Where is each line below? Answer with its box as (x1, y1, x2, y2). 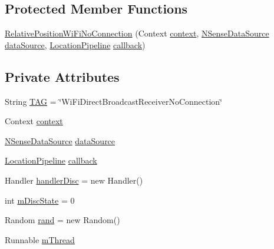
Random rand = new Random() (5, 214, 120, 226)
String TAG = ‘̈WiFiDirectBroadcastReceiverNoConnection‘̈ (5, 95, 223, 107)
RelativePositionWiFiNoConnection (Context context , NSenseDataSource (5, 27, 269, 39)
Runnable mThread (5, 233, 75, 245)
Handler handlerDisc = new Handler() (5, 174, 143, 186)
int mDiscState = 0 (5, 194, 75, 206)
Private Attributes (5, 67, 120, 85)
